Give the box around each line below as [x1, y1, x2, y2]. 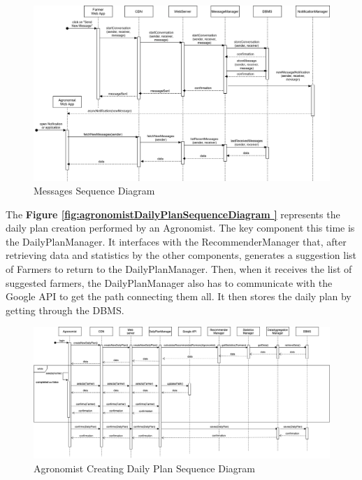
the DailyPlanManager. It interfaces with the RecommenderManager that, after [6, 234, 347, 248]
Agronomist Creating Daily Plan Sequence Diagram [34, 460, 255, 475]
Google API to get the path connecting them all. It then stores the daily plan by [6, 289, 352, 304]
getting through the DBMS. [6, 302, 124, 317]
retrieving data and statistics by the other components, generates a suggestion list [6, 248, 357, 262]
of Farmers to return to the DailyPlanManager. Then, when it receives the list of [6, 262, 352, 276]
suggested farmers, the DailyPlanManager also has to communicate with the [6, 275, 333, 290]
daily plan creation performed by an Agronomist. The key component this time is [6, 220, 355, 235]
